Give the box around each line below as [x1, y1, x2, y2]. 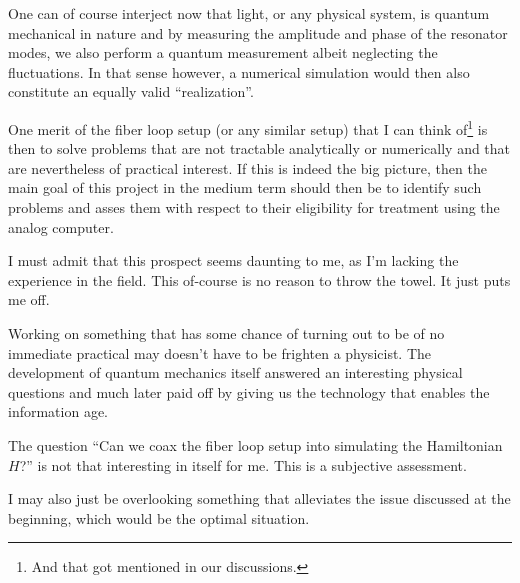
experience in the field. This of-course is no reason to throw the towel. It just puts [8, 269, 511, 290]
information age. [8, 401, 109, 422]
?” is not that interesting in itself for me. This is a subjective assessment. [19, 454, 467, 475]
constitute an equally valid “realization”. [8, 81, 254, 102]
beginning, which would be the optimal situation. [8, 507, 310, 528]
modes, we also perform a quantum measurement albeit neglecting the [8, 42, 438, 63]
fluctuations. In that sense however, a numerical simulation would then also [8, 61, 470, 82]
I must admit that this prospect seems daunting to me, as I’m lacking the [8, 250, 459, 271]
